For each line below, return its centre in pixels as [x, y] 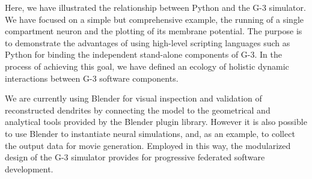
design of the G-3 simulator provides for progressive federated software [135, 157]
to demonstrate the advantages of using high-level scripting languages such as [148, 42]
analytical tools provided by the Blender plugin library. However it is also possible [156, 122]
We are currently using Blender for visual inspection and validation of [133, 98]
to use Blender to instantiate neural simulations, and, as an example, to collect [150, 133]
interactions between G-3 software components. [92, 78]
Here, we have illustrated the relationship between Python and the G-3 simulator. [155, 7]
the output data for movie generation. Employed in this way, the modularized [148, 145]
